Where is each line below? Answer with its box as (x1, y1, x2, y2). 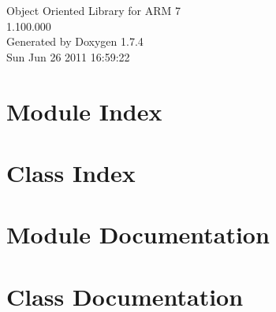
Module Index (6, 95, 162, 127)
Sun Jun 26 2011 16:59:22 (6, 48, 130, 65)
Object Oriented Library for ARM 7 (6, 2, 181, 18)
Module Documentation (6, 218, 270, 251)
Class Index (6, 156, 136, 188)
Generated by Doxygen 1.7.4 (6, 33, 144, 50)
